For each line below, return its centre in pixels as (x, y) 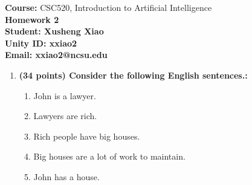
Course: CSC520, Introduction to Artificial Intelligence (108, 7)
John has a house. (66, 176)
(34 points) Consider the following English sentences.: (133, 75)
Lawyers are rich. (65, 116)
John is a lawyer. (65, 95)
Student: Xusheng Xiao (54, 31)
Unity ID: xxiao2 (41, 43)
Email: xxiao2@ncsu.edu (56, 55)
